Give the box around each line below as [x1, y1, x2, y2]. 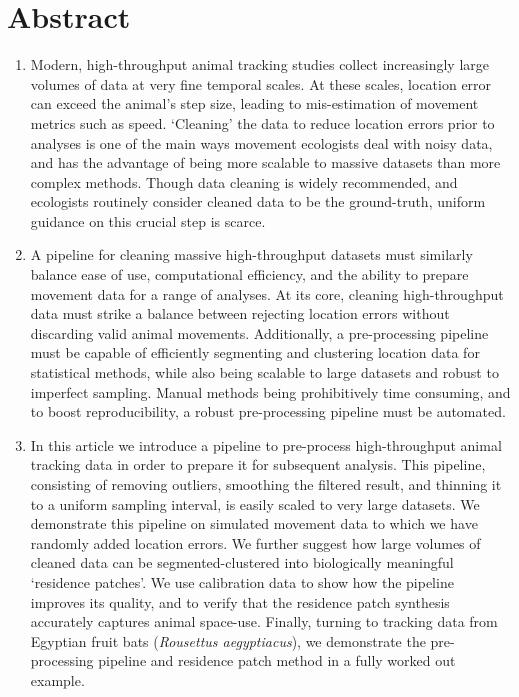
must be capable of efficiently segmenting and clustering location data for [30, 342, 480, 363]
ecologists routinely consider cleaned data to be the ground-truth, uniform [30, 191, 486, 212]
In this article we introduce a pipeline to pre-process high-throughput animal [30, 434, 502, 455]
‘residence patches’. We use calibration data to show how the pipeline [30, 571, 454, 592]
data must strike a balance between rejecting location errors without [30, 303, 450, 324]
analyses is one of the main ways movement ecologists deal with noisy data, [30, 132, 493, 153]
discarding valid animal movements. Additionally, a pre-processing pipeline [30, 322, 489, 343]
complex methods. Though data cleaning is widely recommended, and [30, 171, 458, 192]
